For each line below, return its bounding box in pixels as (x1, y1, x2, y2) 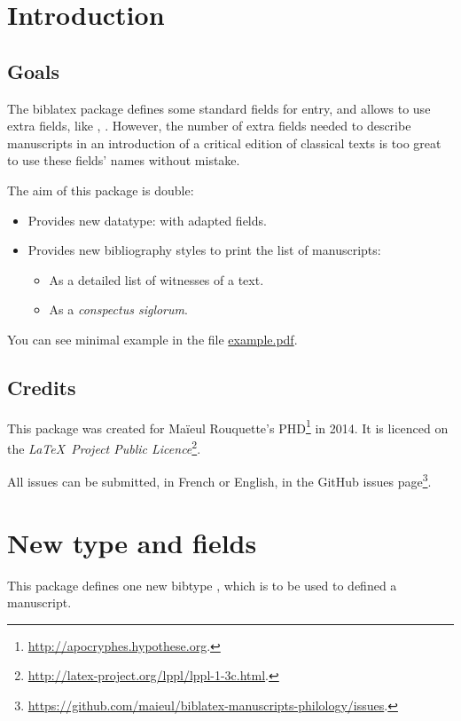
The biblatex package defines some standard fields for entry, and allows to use (7, 99, 431, 117)
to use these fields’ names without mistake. (7, 151, 240, 170)
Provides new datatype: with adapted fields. (27, 210, 267, 229)
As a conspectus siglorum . (49, 300, 188, 319)
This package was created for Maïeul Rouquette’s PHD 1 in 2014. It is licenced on (7, 416, 449, 437)
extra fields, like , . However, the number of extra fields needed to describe (7, 116, 411, 135)
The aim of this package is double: (7, 180, 194, 199)
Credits (7, 373, 76, 400)
